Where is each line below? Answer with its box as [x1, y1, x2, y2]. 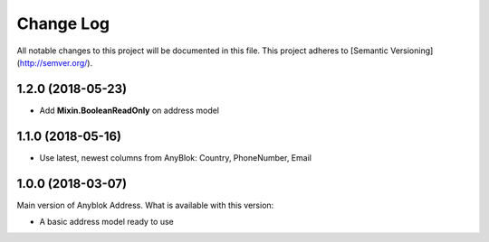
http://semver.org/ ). [19, 57, 93, 68]
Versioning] [389, 45, 434, 56]
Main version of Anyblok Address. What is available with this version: [16, 200, 274, 210]
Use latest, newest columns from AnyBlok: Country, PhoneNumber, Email [39, 152, 312, 163]
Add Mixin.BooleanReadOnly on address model [39, 105, 220, 116]
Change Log [16, 14, 110, 33]
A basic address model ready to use [39, 217, 174, 228]
